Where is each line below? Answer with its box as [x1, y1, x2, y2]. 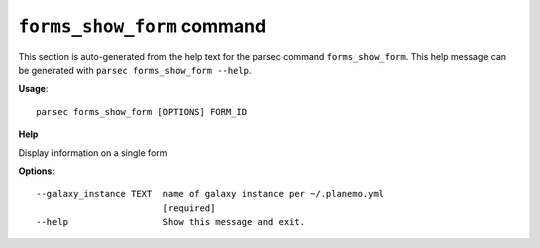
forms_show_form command [18, 15, 267, 37]
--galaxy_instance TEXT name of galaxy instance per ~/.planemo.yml [36, 188, 385, 200]
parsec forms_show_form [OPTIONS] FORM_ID [36, 106, 248, 117]
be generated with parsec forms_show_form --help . [18, 64, 252, 76]
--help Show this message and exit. [36, 216, 305, 228]
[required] [162, 202, 216, 214]
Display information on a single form [18, 146, 168, 159]
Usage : [18, 83, 49, 95]
